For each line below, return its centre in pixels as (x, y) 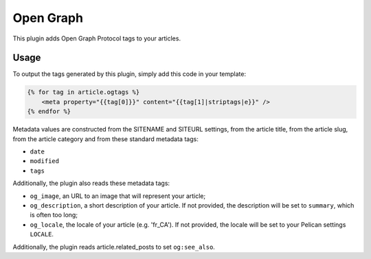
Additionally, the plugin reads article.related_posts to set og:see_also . (114, 247)
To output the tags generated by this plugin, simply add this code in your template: (130, 74)
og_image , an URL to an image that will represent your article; (118, 196)
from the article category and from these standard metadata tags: (105, 139)
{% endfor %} (49, 112)
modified (45, 161)
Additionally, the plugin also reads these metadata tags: (91, 183)
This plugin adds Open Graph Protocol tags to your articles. (97, 38)
